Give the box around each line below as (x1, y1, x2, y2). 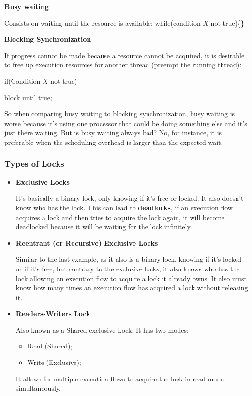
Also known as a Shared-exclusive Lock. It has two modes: (15, 324, 189, 334)
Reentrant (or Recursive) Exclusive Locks (15, 238, 158, 248)
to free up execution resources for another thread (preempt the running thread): (4, 60, 242, 70)
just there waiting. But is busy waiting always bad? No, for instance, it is (4, 127, 222, 138)
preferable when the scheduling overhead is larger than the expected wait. (4, 137, 223, 147)
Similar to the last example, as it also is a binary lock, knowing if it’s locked (15, 254, 242, 264)
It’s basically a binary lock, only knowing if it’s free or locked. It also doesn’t (15, 193, 244, 203)
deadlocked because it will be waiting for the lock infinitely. (15, 222, 192, 232)
